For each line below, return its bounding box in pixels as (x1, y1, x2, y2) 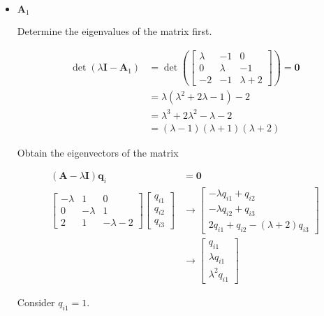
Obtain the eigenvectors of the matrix (17, 145, 179, 159)
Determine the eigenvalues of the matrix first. (17, 24, 212, 38)
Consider (17, 294, 55, 309)
